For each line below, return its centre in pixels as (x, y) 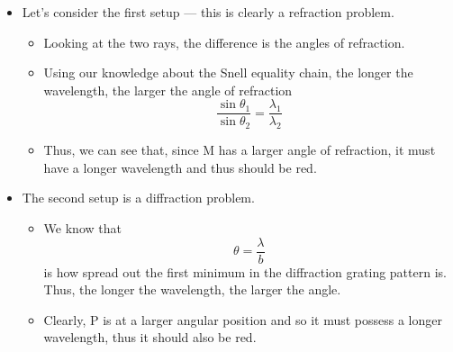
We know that (82, 228)
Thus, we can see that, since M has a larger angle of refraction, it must (240, 150)
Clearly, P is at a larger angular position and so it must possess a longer (243, 319)
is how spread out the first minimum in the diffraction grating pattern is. (245, 271)
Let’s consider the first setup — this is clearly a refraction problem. (208, 12)
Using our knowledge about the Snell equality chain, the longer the (228, 72)
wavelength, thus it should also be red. (150, 337)
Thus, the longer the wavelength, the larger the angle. (192, 289)
